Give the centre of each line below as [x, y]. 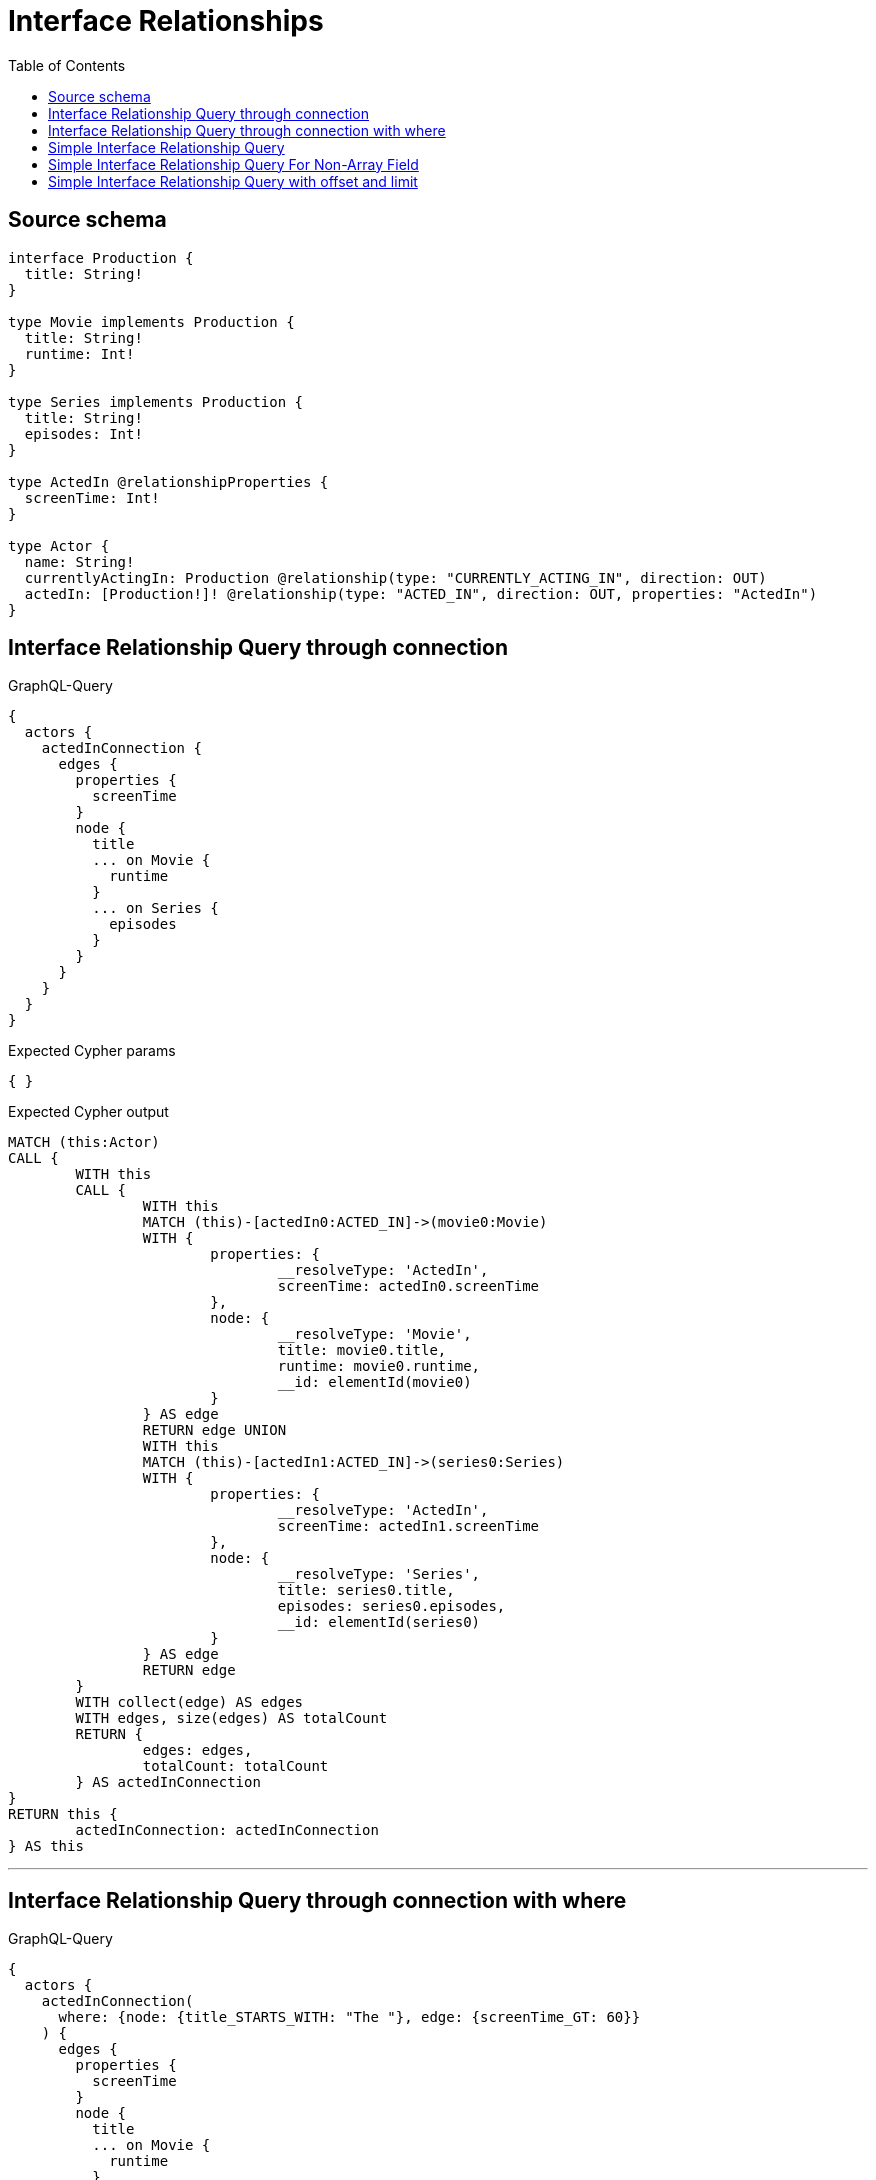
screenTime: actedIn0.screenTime [408, 1286]
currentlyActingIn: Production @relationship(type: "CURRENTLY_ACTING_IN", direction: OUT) [395, 577]
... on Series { [155, 908]
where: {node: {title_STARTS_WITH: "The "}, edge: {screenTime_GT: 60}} [349, 2017]
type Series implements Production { [156, 401]
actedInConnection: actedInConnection [227, 1830]
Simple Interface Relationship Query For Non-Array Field [233, 164]
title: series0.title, [366, 1590]
